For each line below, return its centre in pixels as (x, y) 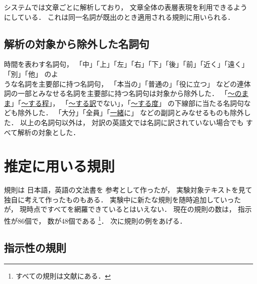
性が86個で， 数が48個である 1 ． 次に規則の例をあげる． (95, 220)
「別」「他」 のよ (31, 73)
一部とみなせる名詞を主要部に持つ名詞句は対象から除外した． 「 (123, 93)
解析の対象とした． (49, 132)
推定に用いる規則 (60, 166)
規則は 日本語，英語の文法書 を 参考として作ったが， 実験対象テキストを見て (128, 190)
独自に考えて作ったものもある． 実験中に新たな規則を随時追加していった (123, 199)
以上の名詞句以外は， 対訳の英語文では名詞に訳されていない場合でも (132, 122)
